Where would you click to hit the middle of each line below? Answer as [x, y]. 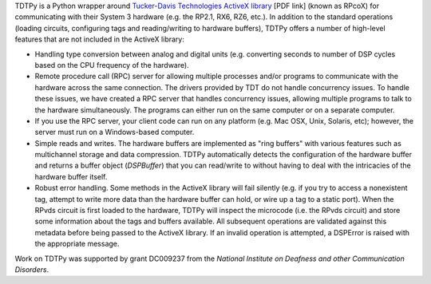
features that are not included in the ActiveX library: [100, 39]
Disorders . [32, 269]
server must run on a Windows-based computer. [115, 132]
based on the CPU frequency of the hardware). [112, 65]
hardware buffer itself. [71, 176]
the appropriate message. [77, 244]
